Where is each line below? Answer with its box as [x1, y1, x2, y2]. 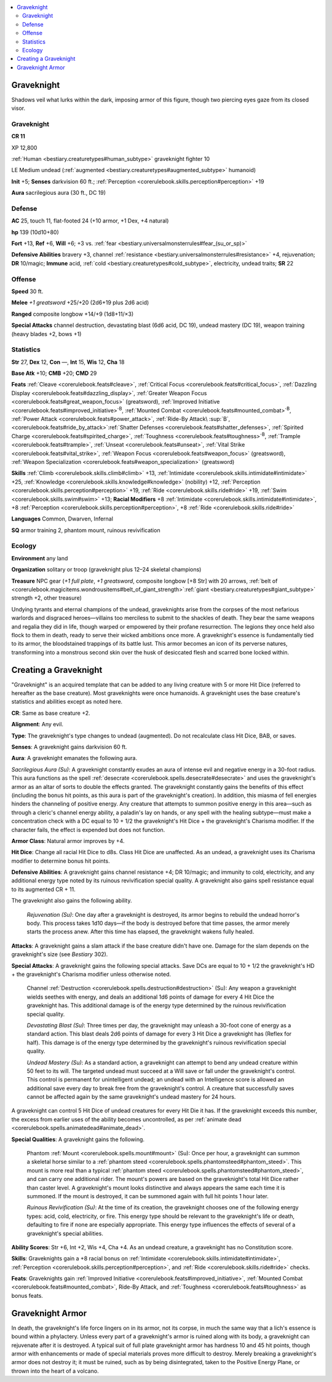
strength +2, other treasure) [11, 594, 82, 602]
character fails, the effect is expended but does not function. [11, 826, 165, 833]
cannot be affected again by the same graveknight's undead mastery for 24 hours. [26, 1093, 236, 1101]
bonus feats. [11, 1292, 43, 1299]
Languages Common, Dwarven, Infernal [11, 515, 114, 522]
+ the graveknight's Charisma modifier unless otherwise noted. [11, 970, 172, 978]
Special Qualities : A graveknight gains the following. [11, 1136, 144, 1143]
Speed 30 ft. [11, 288, 44, 295]
